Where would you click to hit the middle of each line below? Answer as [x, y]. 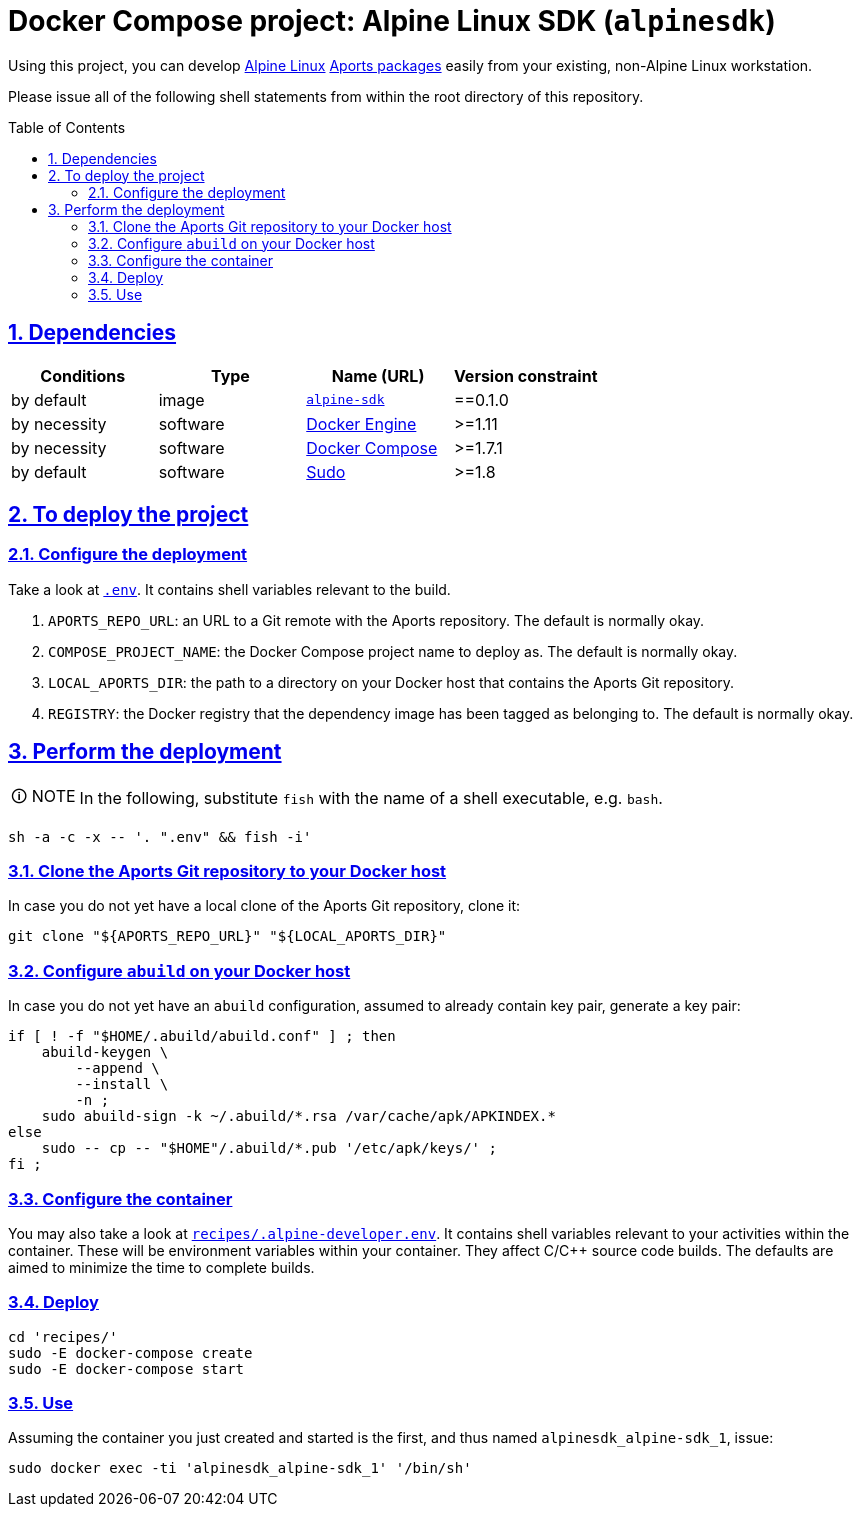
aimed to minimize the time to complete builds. [161, 1267]
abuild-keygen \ [105, 1052]
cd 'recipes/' [63, 1336]
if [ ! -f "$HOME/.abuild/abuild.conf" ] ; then [202, 1036]
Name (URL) [378, 375]
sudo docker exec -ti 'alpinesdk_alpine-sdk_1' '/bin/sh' [240, 1468]
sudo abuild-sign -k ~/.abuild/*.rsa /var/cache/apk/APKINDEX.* [298, 1116]
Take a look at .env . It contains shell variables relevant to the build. [229, 589]
